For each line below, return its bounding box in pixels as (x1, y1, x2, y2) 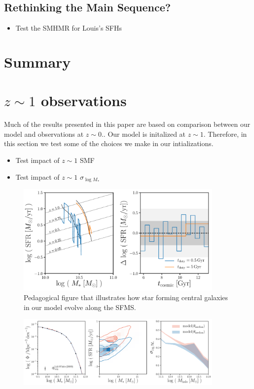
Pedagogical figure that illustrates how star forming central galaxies (24, 292, 228, 303)
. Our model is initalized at (103, 128, 186, 139)
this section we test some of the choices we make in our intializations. (4, 138, 214, 149)
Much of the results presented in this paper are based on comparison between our (4, 119, 251, 129)
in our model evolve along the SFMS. (24, 302, 136, 312)
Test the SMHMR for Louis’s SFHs (15, 23, 122, 33)
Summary (4, 51, 71, 72)
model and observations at (4, 128, 84, 139)
